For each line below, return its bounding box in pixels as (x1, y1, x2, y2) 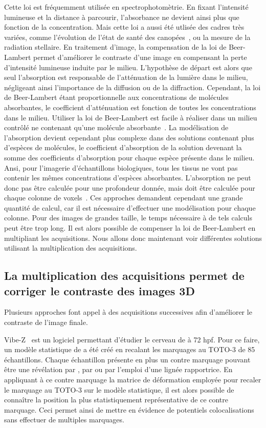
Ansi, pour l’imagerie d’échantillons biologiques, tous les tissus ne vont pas (4, 162, 238, 173)
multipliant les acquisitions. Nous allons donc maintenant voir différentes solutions (4, 232, 262, 243)
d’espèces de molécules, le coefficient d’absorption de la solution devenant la (4, 142, 242, 153)
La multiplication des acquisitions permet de (4, 268, 245, 283)
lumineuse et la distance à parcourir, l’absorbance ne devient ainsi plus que (4, 11, 239, 22)
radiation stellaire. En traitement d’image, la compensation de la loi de (4, 42, 227, 52)
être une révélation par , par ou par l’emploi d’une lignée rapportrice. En (4, 364, 233, 375)
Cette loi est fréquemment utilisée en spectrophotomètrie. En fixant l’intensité (4, 2, 249, 12)
